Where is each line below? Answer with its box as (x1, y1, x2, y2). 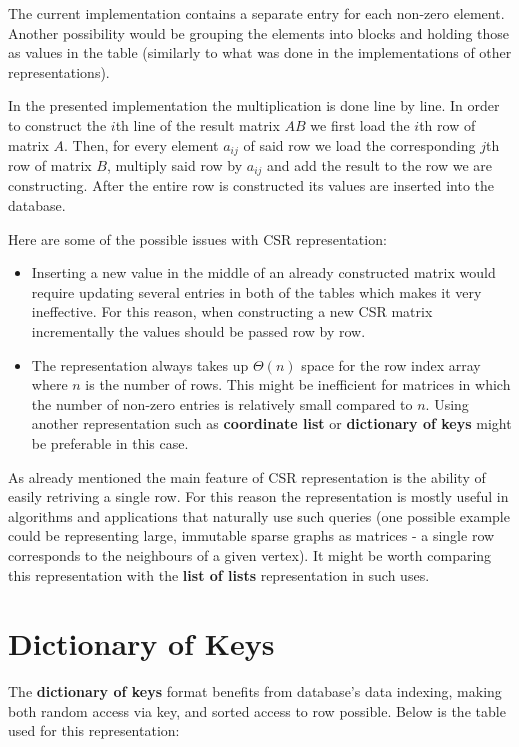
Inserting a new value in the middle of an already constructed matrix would (31, 262, 496, 283)
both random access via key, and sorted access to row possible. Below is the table (8, 700, 506, 721)
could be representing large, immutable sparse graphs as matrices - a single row (8, 525, 495, 546)
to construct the (8, 114, 107, 135)
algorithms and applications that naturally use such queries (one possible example (8, 505, 510, 526)
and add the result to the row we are (267, 155, 492, 176)
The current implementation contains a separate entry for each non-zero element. (8, 3, 505, 23)
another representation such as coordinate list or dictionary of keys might (31, 413, 512, 434)
